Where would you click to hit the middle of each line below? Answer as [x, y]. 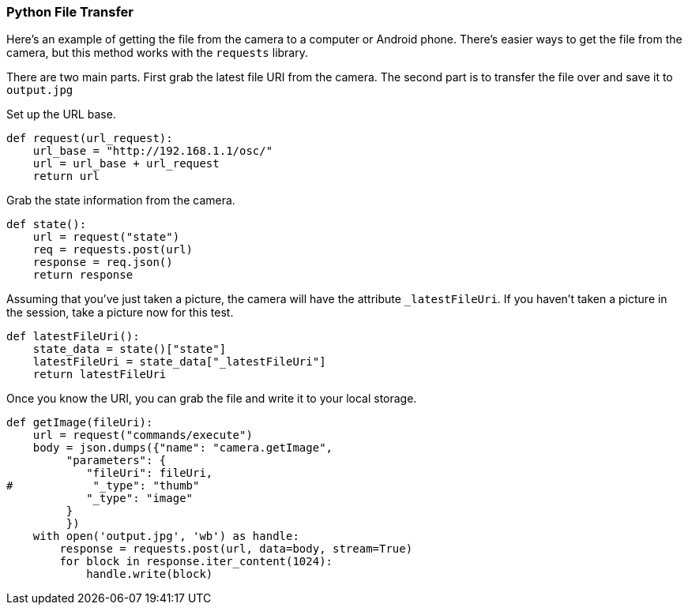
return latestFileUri [100, 375]
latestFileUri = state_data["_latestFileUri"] [179, 362]
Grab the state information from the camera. [121, 201]
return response [83, 275]
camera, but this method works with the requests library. [157, 53]
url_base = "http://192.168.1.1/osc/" [153, 151]
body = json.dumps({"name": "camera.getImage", [183, 448]
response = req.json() [103, 262]
